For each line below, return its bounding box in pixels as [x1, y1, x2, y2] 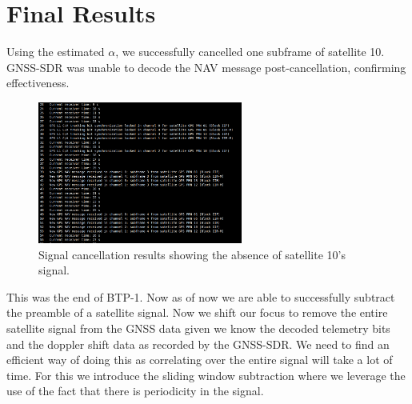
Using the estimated [6, 43, 105, 60]
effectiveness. [6, 74, 70, 91]
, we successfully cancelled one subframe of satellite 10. [115, 43, 385, 60]
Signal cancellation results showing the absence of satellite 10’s [38, 246, 346, 262]
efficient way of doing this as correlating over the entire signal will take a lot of [6, 351, 393, 368]
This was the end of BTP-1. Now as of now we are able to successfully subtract [6, 288, 395, 305]
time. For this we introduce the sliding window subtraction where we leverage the [6, 366, 406, 383]
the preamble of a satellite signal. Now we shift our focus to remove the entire [6, 304, 388, 321]
